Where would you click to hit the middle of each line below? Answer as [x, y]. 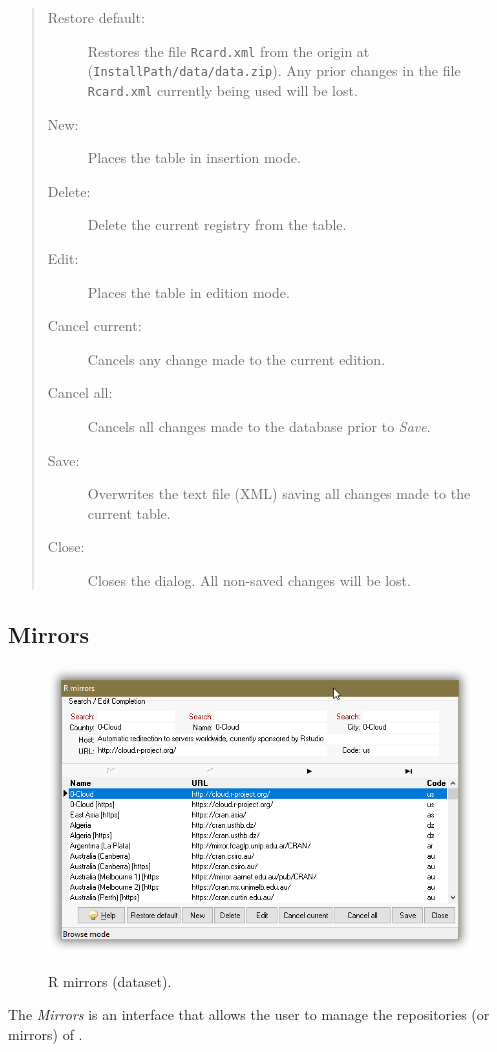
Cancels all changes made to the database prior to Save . [259, 425]
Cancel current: [94, 325]
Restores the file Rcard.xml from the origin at [228, 50]
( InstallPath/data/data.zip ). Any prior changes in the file [274, 70]
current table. [129, 512]
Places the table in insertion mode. [194, 157]
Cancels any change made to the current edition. [236, 358]
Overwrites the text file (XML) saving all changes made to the [279, 493]
